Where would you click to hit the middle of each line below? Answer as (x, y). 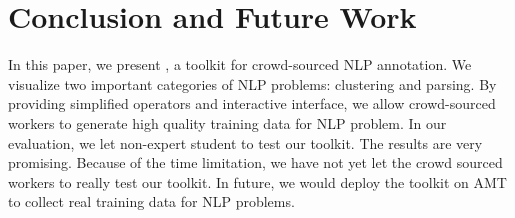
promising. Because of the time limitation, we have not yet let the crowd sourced (255, 162)
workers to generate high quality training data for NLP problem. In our (227, 122)
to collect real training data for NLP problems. (151, 201)
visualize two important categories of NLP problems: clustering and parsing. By (252, 83)
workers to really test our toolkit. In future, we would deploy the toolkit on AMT (257, 181)
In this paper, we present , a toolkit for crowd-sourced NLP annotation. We (240, 64)
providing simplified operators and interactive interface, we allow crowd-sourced (252, 103)
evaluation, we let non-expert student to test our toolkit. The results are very (245, 142)
